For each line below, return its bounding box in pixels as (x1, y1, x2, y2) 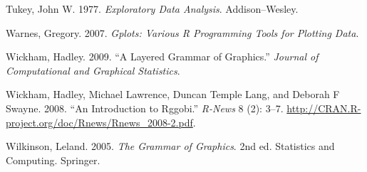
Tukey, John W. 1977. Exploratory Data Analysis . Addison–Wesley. (6, 1, 299, 16)
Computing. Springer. (6, 152, 100, 167)
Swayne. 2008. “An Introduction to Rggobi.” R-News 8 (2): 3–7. (6, 100, 284, 115)
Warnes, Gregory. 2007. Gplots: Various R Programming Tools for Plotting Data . (6, 25, 359, 40)
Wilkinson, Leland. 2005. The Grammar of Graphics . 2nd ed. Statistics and (6, 139, 335, 154)
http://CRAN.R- (286, 100, 361, 115)
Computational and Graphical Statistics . (6, 63, 180, 77)
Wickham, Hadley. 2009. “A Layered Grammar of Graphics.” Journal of (6, 49, 319, 64)
